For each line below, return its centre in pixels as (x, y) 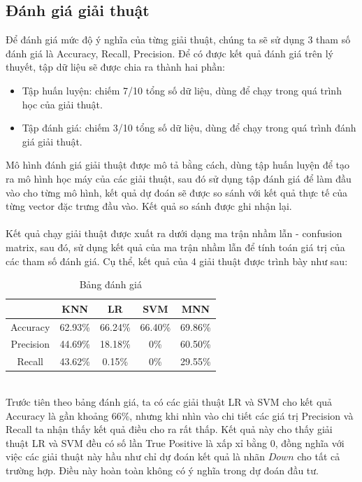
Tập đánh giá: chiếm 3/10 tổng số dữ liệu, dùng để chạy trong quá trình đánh (189, 128)
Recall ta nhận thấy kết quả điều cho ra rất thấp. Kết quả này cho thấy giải (169, 429)
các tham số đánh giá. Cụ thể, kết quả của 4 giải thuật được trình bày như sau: (177, 261)
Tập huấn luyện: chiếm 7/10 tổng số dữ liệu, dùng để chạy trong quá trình (182, 90)
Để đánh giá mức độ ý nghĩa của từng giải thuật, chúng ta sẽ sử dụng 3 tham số (178, 40)
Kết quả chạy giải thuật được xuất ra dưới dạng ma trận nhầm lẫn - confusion (174, 233)
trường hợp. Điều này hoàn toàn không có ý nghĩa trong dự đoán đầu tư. (162, 470)
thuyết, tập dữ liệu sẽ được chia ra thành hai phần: (115, 67)
